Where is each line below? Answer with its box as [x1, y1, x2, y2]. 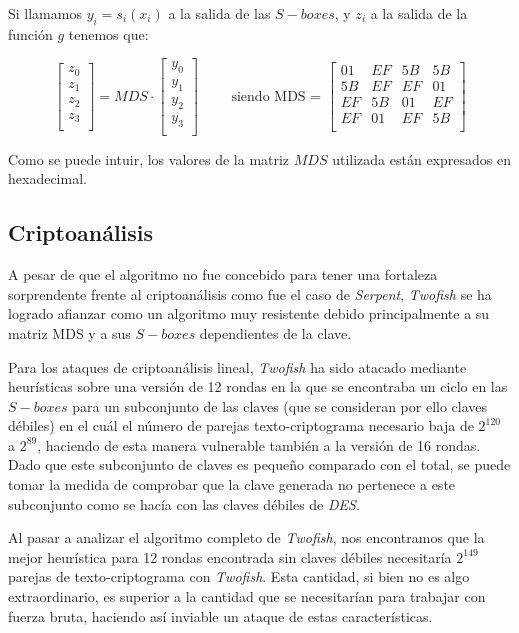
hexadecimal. [8, 168, 87, 189]
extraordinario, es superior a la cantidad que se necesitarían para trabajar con [8, 586, 486, 607]
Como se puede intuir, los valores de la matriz [8, 148, 290, 169]
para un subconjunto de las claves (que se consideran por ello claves [72, 395, 488, 416]
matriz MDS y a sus [8, 322, 131, 343]
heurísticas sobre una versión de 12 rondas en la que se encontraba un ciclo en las [8, 376, 508, 397]
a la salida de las [168, 3, 271, 23]
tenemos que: [68, 23, 149, 44]
